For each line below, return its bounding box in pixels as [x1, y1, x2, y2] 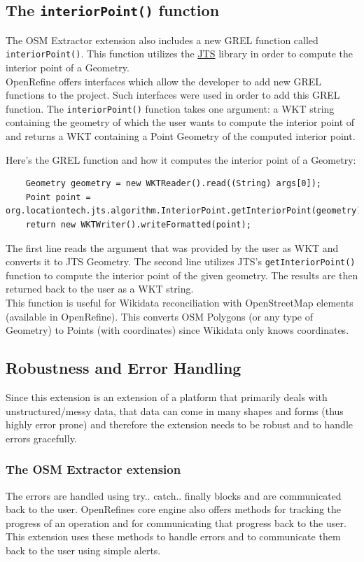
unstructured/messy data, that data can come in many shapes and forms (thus [6, 403, 344, 418]
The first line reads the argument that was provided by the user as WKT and [6, 240, 339, 255]
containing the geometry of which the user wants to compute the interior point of [6, 115, 355, 129]
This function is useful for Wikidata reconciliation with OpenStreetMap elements [6, 295, 353, 310]
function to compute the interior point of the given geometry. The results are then [6, 267, 358, 282]
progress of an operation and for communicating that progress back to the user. [6, 515, 346, 530]
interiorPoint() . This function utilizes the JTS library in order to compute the [6, 46, 353, 61]
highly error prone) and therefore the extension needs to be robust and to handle [6, 417, 353, 432]
